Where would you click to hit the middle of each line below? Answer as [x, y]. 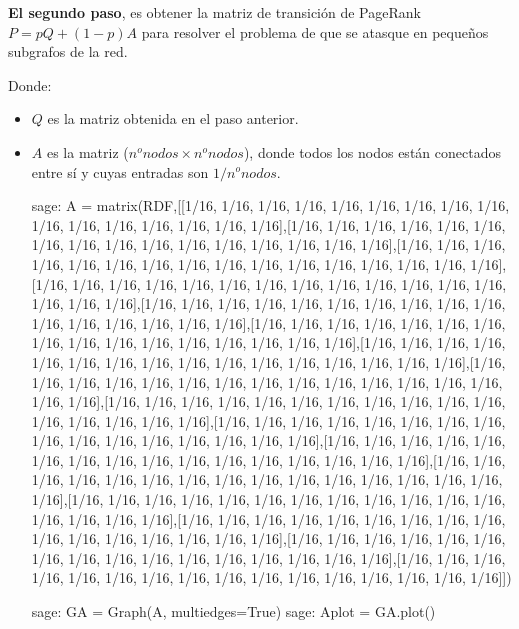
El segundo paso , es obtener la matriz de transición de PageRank [214, 12]
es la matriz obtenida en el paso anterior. [173, 118]
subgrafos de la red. [68, 51]
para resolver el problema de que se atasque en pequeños [315, 31]
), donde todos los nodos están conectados [372, 151]
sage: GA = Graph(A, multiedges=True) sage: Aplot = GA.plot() [233, 611]
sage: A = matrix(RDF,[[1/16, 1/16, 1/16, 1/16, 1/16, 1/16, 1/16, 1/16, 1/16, [270, 205]
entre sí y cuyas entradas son [120, 171]
